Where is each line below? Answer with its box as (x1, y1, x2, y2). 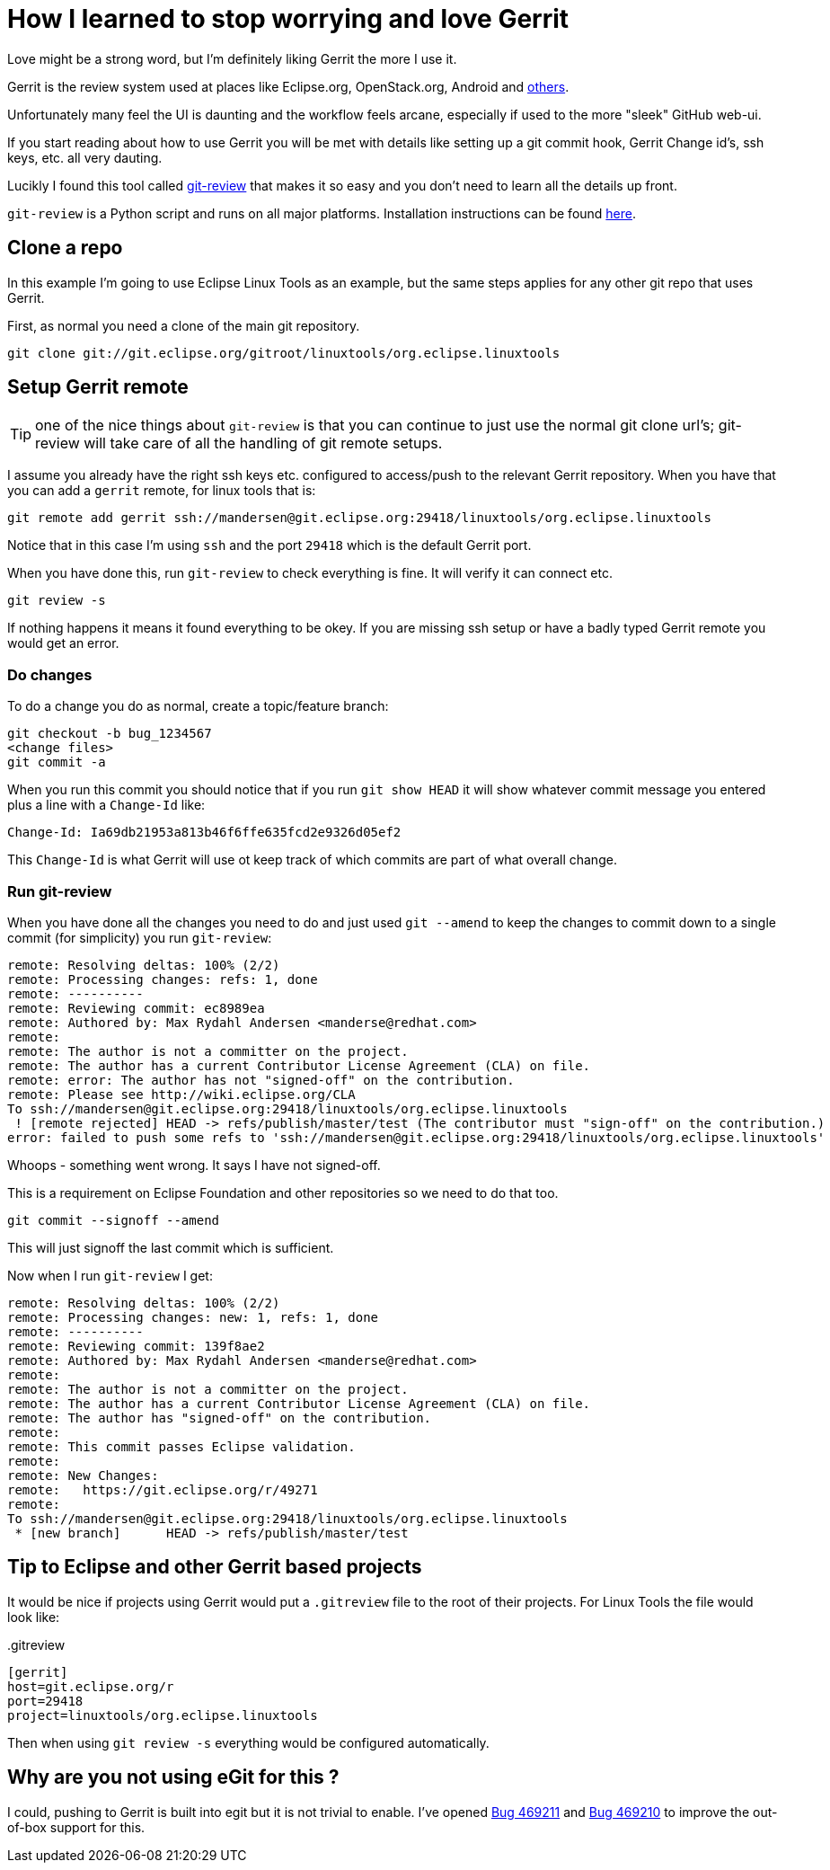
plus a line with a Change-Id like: (7, 797, 206, 813)
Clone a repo (7, 236, 123, 260)
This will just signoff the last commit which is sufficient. (7, 1239, 334, 1255)
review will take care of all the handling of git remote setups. (35, 434, 443, 453)
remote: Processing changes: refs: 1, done (7, 971, 318, 987)
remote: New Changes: (7, 1467, 159, 1483)
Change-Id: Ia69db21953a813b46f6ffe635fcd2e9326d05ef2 (7, 825, 402, 840)
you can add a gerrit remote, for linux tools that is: (7, 483, 316, 499)
